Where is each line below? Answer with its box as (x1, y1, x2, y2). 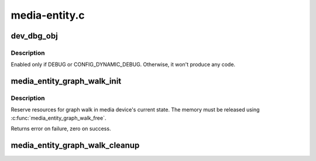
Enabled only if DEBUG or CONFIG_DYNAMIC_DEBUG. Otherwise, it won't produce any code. (11, 61, 236, 68)
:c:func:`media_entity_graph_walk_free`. (11, 114, 107, 121)
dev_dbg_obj (11, 31, 58, 41)
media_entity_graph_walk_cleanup (11, 141, 140, 150)
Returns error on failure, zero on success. (11, 125, 111, 132)
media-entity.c (11, 9, 85, 22)
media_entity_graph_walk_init (11, 76, 122, 86)
